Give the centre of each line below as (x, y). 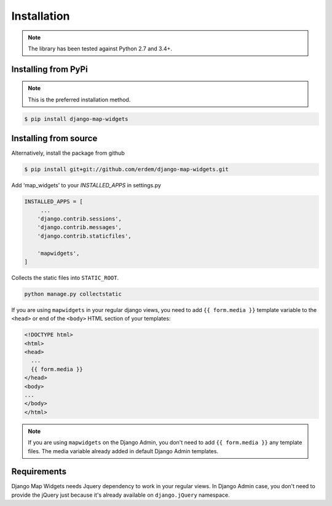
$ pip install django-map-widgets (76, 119)
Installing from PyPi (50, 69)
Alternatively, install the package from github (68, 153)
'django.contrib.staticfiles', (84, 236)
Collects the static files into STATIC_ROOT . (65, 278)
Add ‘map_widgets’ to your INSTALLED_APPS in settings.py (86, 185)
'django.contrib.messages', (80, 228)
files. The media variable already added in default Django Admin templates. (123, 451)
